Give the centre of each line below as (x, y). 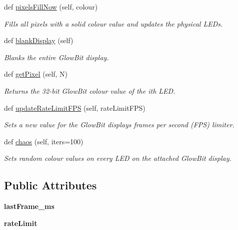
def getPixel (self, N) (36, 74)
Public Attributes (50, 185)
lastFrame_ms (29, 206)
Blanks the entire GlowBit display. (56, 57)
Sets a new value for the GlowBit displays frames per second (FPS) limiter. (119, 125)
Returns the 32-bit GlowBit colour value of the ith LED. (90, 90)
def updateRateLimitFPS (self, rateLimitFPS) (75, 107)
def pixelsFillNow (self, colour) (51, 7)
